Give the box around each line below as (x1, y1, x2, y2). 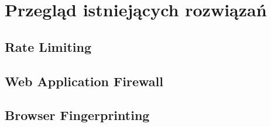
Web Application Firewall (5, 72, 163, 90)
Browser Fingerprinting (5, 106, 150, 124)
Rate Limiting (5, 37, 91, 55)
